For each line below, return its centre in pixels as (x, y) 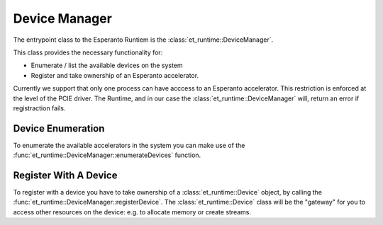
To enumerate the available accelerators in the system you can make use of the (129, 145)
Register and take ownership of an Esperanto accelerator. (115, 75)
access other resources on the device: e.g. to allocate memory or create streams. (132, 212)
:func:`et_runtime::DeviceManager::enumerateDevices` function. (107, 155)
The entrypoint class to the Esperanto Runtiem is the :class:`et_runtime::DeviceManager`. (143, 40)
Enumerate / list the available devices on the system (107, 65)
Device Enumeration (59, 128)
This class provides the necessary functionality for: (88, 52)
